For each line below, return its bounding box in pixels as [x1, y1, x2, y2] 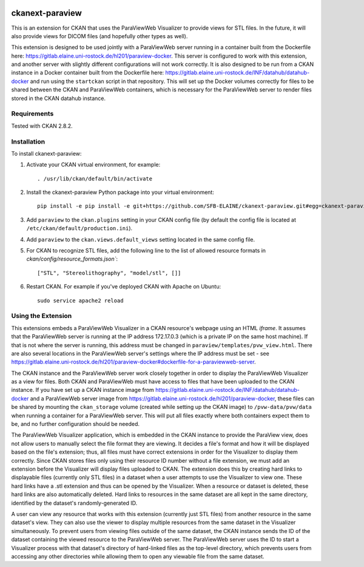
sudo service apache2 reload [37, 297, 124, 304]
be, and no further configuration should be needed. [11, 420, 140, 428]
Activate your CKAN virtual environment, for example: [26, 161, 161, 168]
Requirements [11, 110, 54, 118]
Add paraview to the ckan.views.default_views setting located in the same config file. [26, 236, 255, 243]
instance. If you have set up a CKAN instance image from [11, 386, 155, 394]
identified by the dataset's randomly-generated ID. [11, 499, 138, 506]
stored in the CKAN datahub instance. [11, 94, 106, 102]
